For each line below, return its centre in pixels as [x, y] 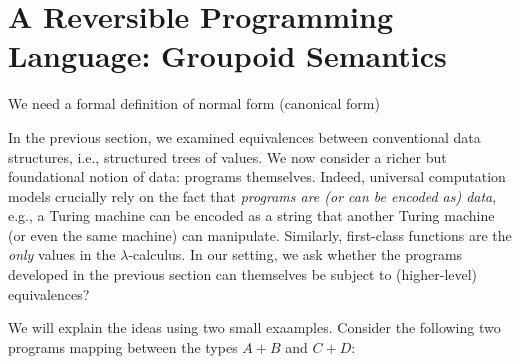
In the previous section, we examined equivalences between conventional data [244, 136]
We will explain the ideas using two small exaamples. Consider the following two [254, 327]
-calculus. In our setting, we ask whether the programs [295, 254]
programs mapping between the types [123, 346]
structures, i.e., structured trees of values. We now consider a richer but [227, 156]
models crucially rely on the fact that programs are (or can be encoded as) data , [252, 195]
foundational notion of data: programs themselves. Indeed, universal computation [257, 176]
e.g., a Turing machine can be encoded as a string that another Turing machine [251, 215]
